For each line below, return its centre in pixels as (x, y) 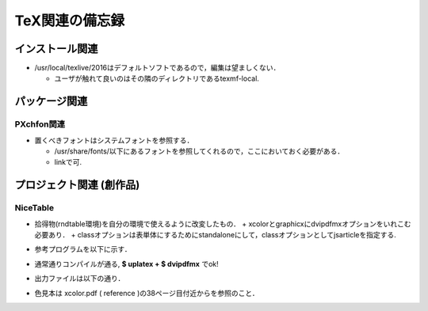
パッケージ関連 (51, 102)
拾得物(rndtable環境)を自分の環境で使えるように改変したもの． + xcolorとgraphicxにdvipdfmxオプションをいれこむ (223, 224)
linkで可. (68, 162)
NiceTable (34, 208)
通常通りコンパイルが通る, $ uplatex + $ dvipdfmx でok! (127, 264)
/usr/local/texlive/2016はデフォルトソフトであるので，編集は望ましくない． (157, 68)
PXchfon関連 (40, 124)
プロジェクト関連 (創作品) (77, 185)
